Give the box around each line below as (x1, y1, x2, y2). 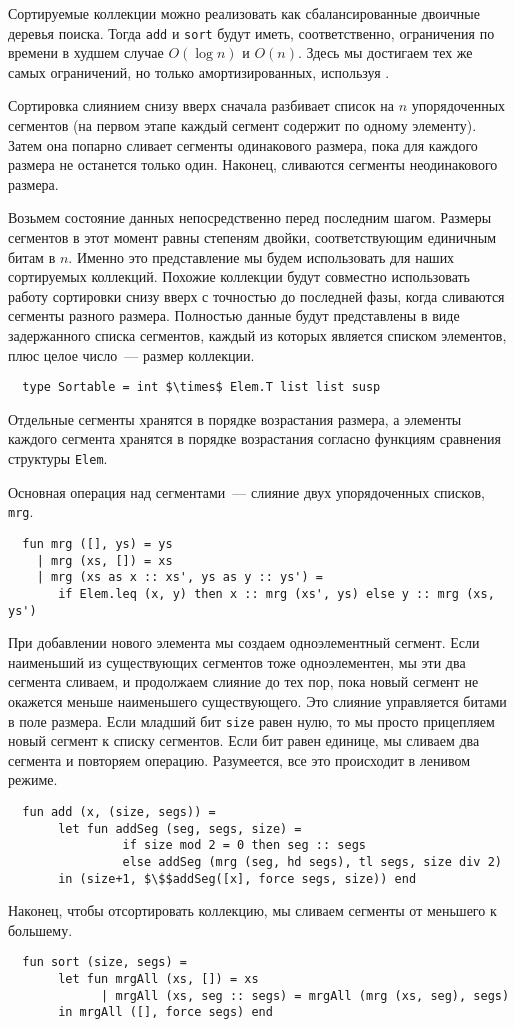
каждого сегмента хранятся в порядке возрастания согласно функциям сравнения (8, 428, 501, 449)
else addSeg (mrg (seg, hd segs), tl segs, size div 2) (122, 854, 502, 869)
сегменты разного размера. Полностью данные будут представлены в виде (8, 305, 460, 326)
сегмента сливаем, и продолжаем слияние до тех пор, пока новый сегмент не (8, 671, 479, 692)
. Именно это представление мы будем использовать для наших (68, 246, 455, 267)
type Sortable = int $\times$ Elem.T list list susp (22, 380, 381, 395)
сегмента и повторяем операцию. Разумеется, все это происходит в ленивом (8, 749, 471, 770)
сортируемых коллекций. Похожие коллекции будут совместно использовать (8, 266, 471, 287)
